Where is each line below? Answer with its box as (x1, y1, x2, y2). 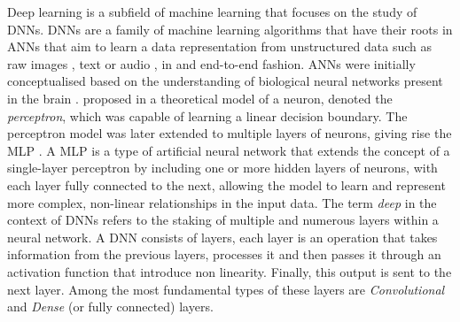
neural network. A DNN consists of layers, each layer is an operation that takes (7, 227, 438, 246)
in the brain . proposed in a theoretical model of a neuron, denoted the (7, 88, 393, 107)
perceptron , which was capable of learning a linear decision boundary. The (7, 106, 408, 125)
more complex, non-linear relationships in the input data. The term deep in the (7, 193, 437, 211)
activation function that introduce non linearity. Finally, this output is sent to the (7, 262, 452, 280)
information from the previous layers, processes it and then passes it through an (7, 245, 441, 264)
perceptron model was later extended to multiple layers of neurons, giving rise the (7, 124, 452, 142)
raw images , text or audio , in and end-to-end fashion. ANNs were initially (7, 54, 416, 73)
